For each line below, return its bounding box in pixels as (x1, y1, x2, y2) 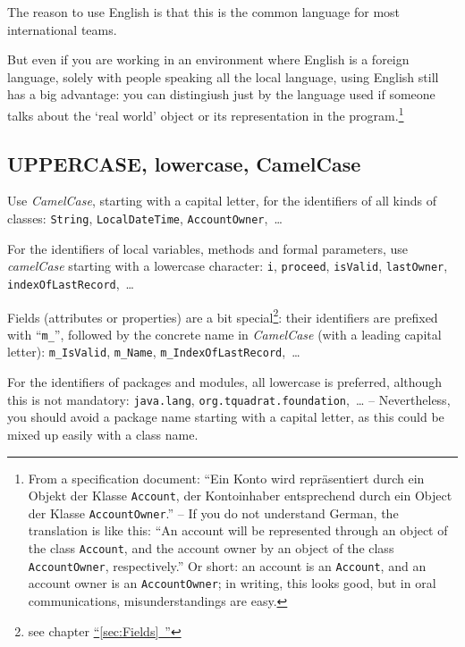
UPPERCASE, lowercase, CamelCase (7, 149, 361, 177)
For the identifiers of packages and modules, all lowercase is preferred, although (7, 373, 443, 391)
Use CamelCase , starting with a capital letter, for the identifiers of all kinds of (7, 191, 436, 210)
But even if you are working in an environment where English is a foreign (7, 50, 410, 69)
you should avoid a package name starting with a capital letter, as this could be (7, 408, 444, 426)
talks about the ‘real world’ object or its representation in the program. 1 (7, 103, 404, 124)
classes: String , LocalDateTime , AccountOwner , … (7, 209, 283, 228)
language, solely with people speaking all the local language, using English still (7, 67, 439, 86)
